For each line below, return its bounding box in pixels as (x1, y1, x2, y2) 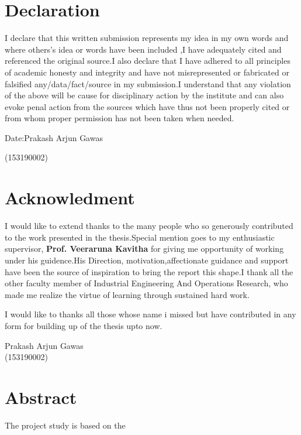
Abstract (5, 385, 77, 409)
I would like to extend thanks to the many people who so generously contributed (5, 220, 293, 232)
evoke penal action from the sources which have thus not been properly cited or (5, 100, 290, 112)
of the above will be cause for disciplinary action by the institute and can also (5, 89, 284, 101)
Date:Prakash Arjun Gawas (5, 131, 103, 143)
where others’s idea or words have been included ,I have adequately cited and (5, 43, 282, 55)
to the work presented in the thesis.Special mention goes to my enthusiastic (5, 231, 275, 243)
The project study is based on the (5, 419, 126, 431)
